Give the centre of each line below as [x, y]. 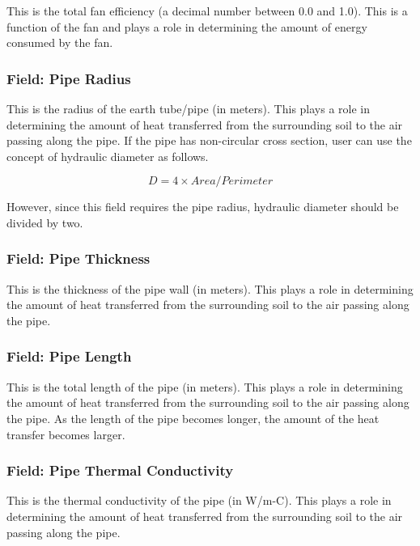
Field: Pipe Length [69, 356]
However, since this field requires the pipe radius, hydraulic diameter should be [203, 207]
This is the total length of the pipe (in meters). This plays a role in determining [205, 386]
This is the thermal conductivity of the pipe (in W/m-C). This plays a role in [199, 500]
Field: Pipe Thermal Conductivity [120, 470]
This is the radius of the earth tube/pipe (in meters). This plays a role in [189, 108]
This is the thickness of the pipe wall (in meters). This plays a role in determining [210, 288]
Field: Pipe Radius [69, 78]
